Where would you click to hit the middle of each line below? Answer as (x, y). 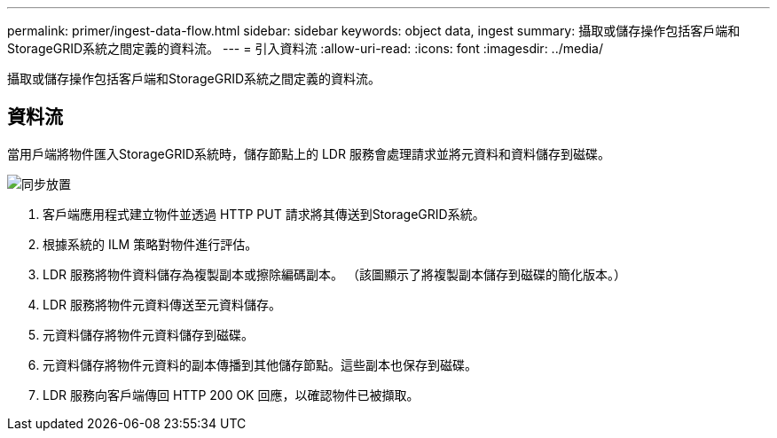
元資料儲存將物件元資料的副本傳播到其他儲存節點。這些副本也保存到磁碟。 (260, 364)
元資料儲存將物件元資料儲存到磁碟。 (148, 334)
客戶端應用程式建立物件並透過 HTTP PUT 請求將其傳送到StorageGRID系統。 (264, 214)
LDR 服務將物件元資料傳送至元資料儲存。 (162, 304)
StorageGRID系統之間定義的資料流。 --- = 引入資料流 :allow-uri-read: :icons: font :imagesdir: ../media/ (306, 48)
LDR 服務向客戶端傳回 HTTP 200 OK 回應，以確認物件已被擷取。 (231, 395)
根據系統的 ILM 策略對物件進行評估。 (150, 244)
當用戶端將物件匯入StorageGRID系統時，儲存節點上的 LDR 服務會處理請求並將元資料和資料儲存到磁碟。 (309, 153)
